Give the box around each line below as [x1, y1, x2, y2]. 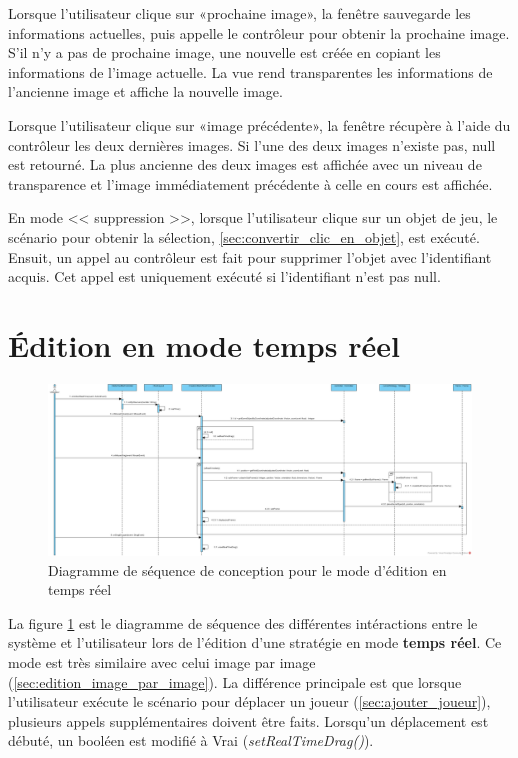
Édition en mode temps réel [8, 324, 400, 365]
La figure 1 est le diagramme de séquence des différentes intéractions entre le [8, 612, 478, 633]
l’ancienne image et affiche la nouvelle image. [8, 81, 283, 102]
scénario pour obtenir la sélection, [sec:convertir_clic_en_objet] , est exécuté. [8, 226, 480, 247]
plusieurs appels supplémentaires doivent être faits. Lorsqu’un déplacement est [8, 710, 489, 731]
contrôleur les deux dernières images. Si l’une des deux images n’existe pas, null [8, 134, 496, 155]
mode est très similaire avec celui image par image [8, 652, 316, 673]
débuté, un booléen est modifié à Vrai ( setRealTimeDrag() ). [8, 730, 374, 751]
